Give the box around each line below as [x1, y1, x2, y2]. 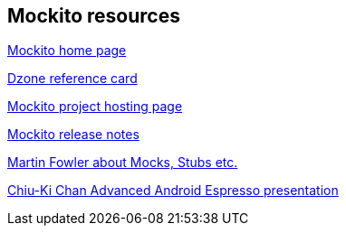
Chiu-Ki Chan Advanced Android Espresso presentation [7, 182, 339, 199]
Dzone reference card [7, 70, 138, 87]
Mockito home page [7, 42, 127, 59]
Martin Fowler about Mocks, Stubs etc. [7, 154, 238, 171]
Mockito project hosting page [7, 98, 183, 115]
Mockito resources [7, 5, 180, 27]
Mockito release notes [7, 126, 139, 143]
